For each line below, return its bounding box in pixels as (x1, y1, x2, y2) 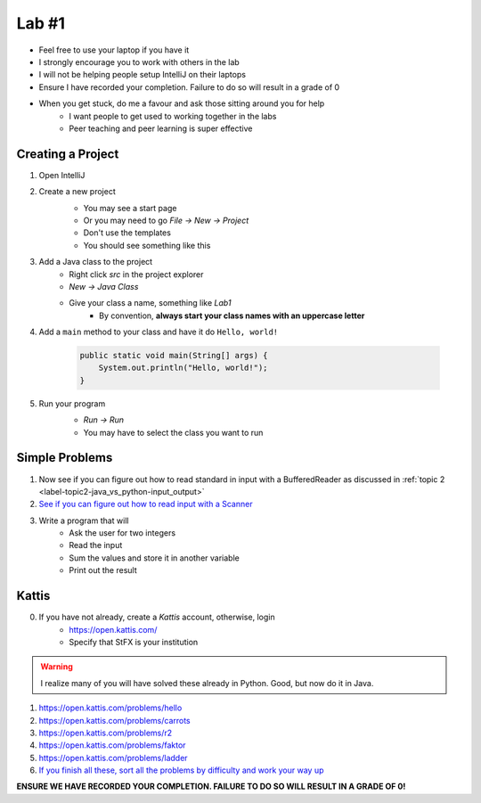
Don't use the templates (83, 227, 171, 238)
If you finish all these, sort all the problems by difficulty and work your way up (38, 765, 324, 775)
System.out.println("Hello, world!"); (98, 363, 268, 373)
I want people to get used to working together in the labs (69, 111, 277, 121)
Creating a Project (16, 146, 119, 161)
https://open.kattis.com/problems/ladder (38, 752, 188, 763)
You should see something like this (83, 240, 211, 250)
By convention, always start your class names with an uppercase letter (99, 310, 365, 321)
